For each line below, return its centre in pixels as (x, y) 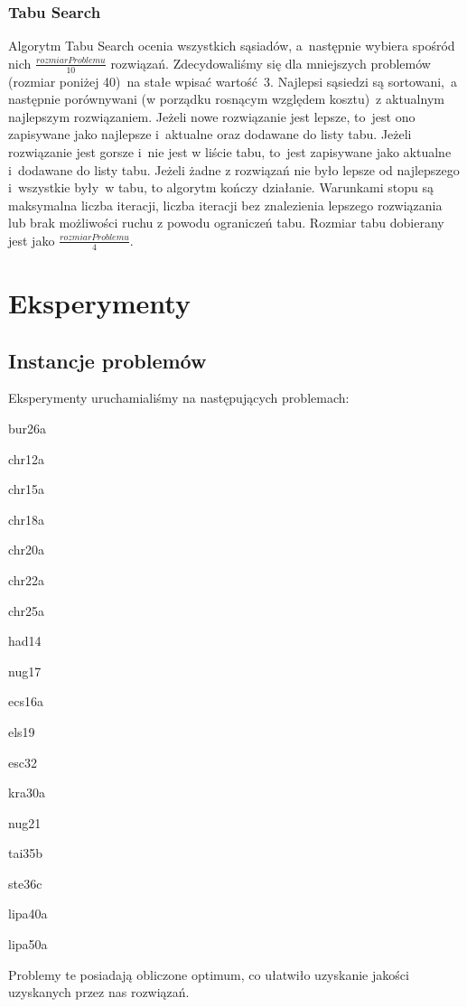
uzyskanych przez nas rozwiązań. (99, 992)
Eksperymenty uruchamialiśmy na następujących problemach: (179, 398)
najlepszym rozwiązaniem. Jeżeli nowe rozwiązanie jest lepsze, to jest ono (212, 116)
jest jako (32, 240)
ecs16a (26, 701)
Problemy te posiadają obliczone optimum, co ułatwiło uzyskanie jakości (209, 974)
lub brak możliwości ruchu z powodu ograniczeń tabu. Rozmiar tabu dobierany (226, 223)
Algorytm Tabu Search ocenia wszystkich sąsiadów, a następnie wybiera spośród (232, 46)
